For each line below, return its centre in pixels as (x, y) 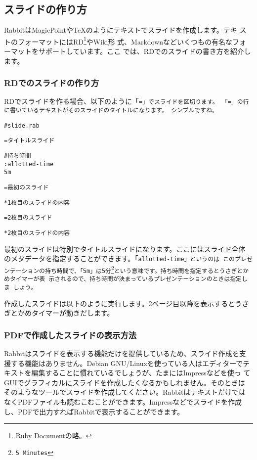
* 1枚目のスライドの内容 (37, 203)
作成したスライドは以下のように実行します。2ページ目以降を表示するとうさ (127, 303)
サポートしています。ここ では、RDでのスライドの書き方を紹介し (145, 51)
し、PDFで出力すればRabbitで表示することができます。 (94, 411)
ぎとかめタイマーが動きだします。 (59, 313)
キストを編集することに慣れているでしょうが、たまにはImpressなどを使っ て (127, 373)
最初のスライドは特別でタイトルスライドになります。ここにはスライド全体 (125, 249)
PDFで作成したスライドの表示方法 (70, 335)
